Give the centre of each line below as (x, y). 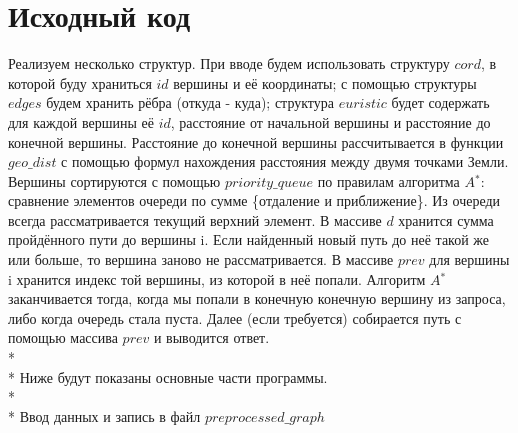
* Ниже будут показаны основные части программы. (168, 376)
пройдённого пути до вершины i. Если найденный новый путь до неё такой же (249, 239)
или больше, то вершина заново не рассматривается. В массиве (201, 259)
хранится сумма (446, 219)
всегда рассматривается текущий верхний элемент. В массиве (195, 219)
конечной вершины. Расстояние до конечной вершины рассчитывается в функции (256, 141)
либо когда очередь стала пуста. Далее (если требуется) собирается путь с (235, 317)
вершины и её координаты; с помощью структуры (325, 82)
